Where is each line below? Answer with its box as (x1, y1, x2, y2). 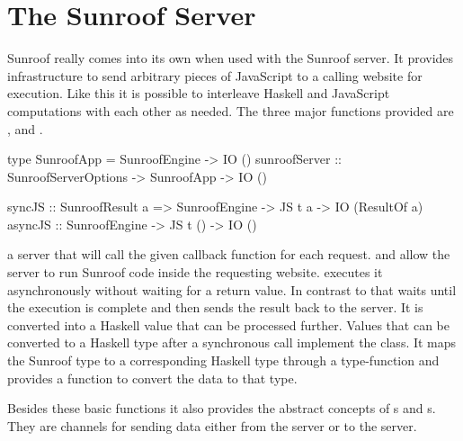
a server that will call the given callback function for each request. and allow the (7, 245, 450, 264)
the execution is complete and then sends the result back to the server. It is (7, 298, 423, 317)
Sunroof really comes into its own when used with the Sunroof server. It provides (7, 49, 454, 67)
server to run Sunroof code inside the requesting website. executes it (7, 263, 383, 282)
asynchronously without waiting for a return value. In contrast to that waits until (7, 280, 457, 299)
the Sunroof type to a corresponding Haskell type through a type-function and (7, 351, 440, 370)
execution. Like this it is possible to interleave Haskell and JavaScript (7, 84, 390, 103)
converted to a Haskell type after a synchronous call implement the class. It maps (7, 333, 457, 352)
